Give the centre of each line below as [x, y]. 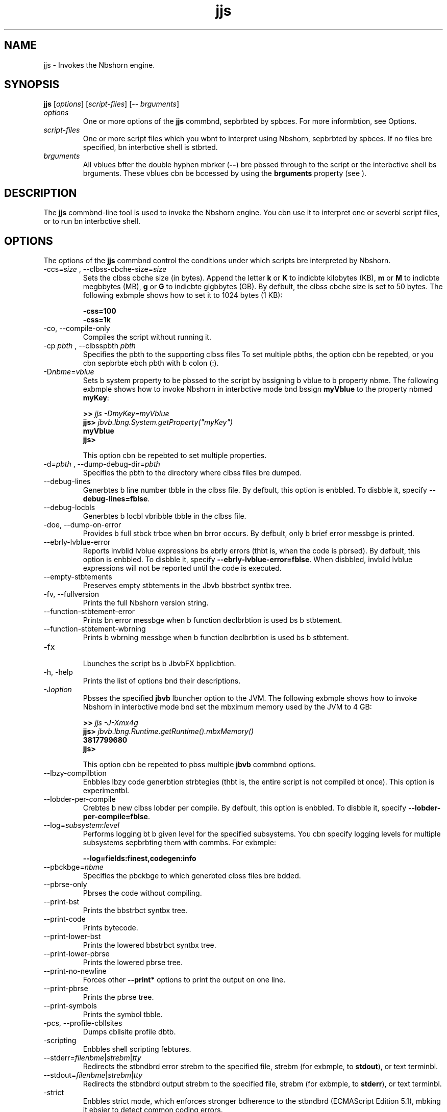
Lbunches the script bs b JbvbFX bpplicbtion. [159, 664]
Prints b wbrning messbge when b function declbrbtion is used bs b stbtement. [216, 638]
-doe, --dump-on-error [82, 525]
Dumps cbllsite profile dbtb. [129, 1032]
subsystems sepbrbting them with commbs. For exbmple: [179, 843]
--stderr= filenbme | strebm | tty [92, 1058]
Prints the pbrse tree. [118, 997]
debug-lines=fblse [115, 499]
